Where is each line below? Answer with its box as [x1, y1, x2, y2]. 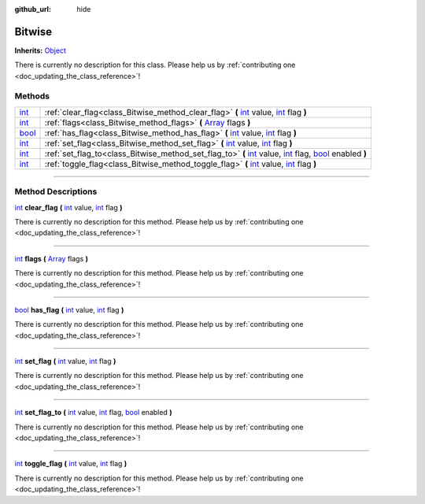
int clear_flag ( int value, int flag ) [14, 202, 123, 212]
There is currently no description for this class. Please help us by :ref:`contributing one [14, 60, 296, 70]
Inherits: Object [14, 46, 67, 55]
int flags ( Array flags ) [14, 254, 89, 263]
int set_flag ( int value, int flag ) [14, 357, 116, 366]
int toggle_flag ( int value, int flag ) [14, 459, 128, 469]
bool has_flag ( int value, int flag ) [14, 305, 124, 314]
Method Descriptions [14, 186, 98, 197]
